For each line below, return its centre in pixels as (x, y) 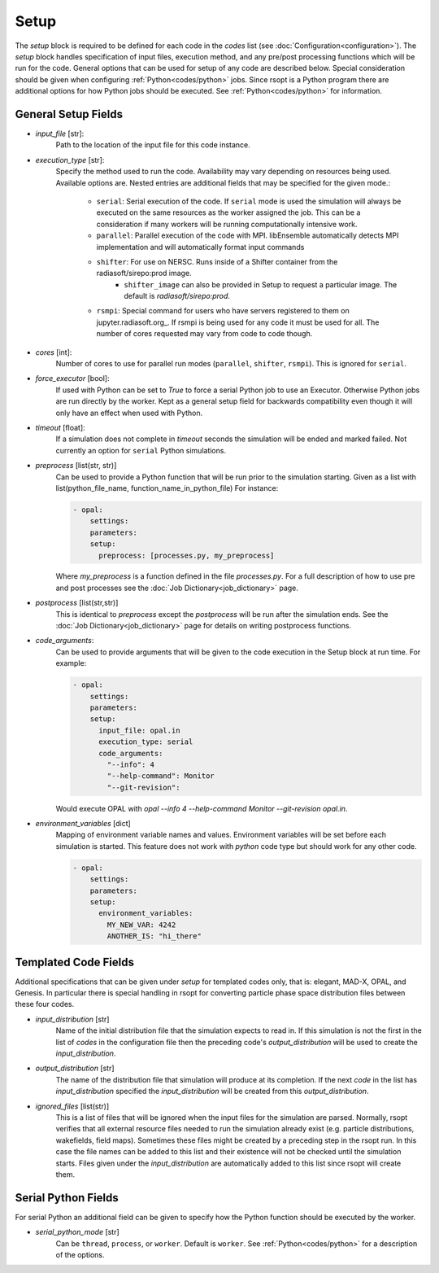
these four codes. (45, 1004)
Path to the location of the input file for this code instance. (153, 145)
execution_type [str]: (70, 160)
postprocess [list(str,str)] (77, 603)
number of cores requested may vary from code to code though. (204, 334)
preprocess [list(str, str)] (76, 466)
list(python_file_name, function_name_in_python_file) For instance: (167, 488)
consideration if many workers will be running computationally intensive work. (227, 224)
